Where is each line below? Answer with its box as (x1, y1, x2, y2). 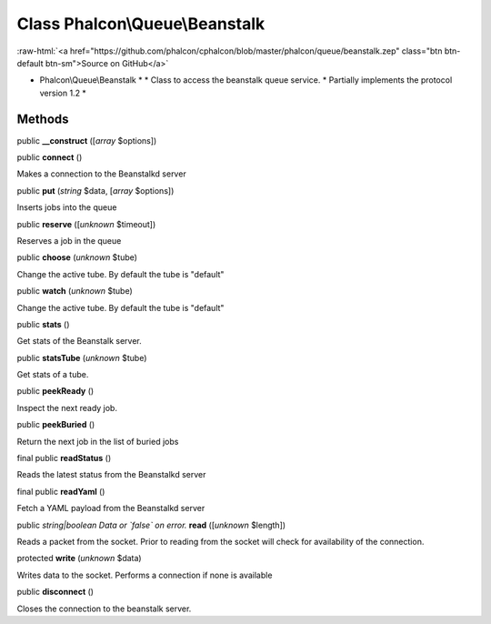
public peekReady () (16, 386, 95, 397)
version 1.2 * (39, 87, 86, 98)
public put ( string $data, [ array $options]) (16, 185, 175, 196)
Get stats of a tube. (16, 369, 89, 380)
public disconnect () (16, 587, 95, 598)
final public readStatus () (16, 453, 112, 464)
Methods (16, 111, 69, 126)
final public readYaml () (16, 486, 105, 497)
